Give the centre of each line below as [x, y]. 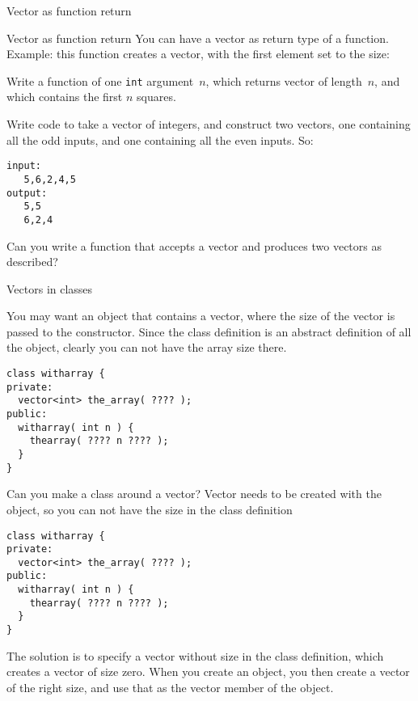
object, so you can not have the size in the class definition [150, 509]
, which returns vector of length [284, 80]
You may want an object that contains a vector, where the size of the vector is [201, 316]
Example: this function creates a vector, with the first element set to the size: [198, 54]
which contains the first [65, 97]
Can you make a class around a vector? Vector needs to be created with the [194, 494]
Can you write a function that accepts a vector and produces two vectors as [194, 245]
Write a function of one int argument [100, 80]
